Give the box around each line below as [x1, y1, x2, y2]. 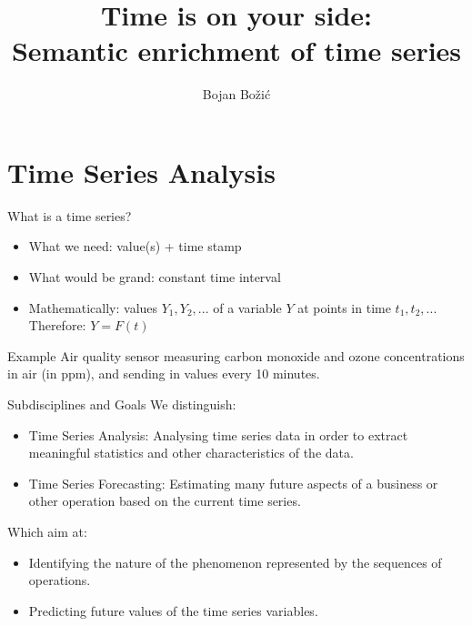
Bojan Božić [202, 85, 271, 104]
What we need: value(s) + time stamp [28, 237, 242, 256]
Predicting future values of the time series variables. [28, 601, 318, 620]
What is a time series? [7, 206, 132, 225]
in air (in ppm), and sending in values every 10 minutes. [7, 364, 320, 383]
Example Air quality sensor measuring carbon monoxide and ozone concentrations [7, 346, 465, 365]
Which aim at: [7, 521, 87, 540]
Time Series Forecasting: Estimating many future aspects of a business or [28, 473, 438, 492]
